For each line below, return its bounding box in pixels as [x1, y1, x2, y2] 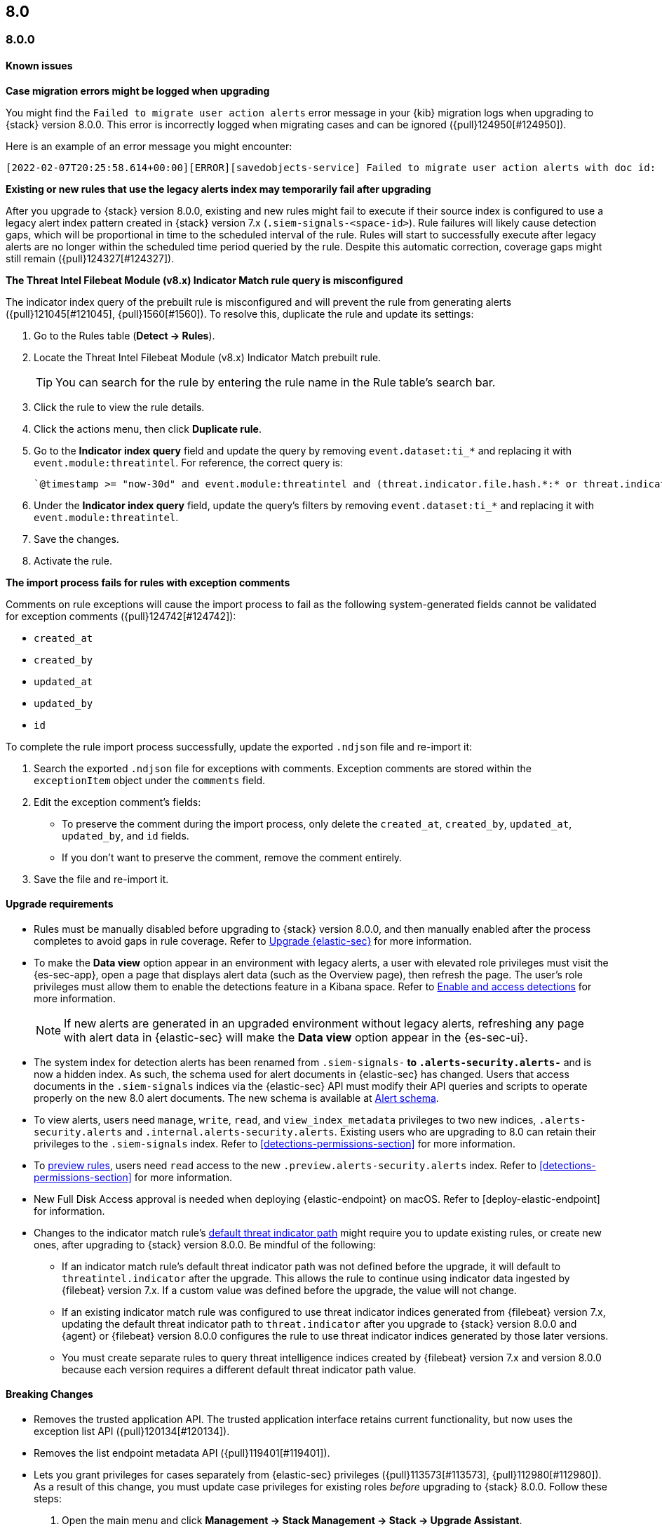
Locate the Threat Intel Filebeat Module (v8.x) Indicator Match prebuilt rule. [34, 351, 381, 363]
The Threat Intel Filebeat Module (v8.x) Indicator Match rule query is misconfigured [6, 274, 403, 286]
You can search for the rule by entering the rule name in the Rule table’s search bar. [55, 375, 496, 389]
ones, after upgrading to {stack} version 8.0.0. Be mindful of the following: [34, 1238, 377, 1251]
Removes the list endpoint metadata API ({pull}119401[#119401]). [34, 1447, 330, 1460]
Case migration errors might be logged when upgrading [6, 84, 270, 97]
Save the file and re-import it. [34, 873, 169, 885]
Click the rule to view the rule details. [34, 400, 205, 413]
